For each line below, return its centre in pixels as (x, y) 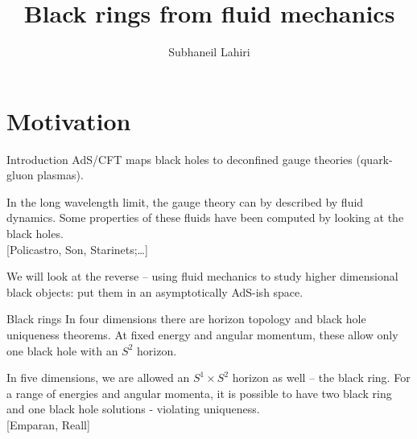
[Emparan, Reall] (48, 424)
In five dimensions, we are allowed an (98, 377)
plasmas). (60, 175)
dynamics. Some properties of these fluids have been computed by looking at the (205, 217)
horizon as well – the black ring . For (321, 377)
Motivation (69, 120)
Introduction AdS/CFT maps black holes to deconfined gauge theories (180, 159)
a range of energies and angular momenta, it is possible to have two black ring (199, 393)
